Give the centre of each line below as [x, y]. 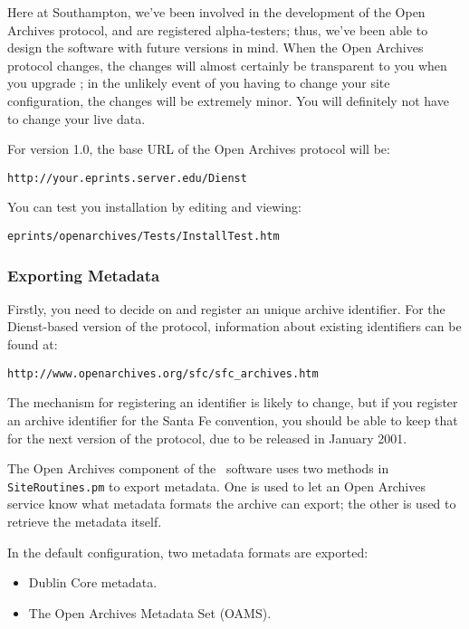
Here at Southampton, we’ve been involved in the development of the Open [216, 12]
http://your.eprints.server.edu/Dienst [127, 178]
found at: [33, 344]
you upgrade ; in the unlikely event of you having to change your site [199, 83]
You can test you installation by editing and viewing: [154, 207]
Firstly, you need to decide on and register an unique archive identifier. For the [226, 308]
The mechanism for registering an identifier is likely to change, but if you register [233, 402]
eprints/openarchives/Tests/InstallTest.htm [144, 236]
